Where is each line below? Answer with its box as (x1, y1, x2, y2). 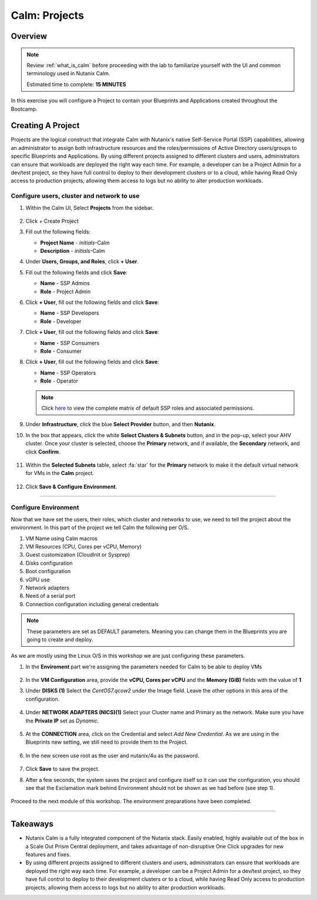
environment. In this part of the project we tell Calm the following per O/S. (11, 524, 189, 531)
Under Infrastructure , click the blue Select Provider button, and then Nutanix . (25, 421, 216, 428)
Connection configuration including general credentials (25, 600, 159, 608)
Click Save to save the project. (25, 765, 100, 772)
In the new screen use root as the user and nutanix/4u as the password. (25, 752, 200, 759)
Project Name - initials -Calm (40, 239, 110, 246)
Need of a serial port (25, 593, 76, 600)
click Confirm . (25, 448, 61, 455)
